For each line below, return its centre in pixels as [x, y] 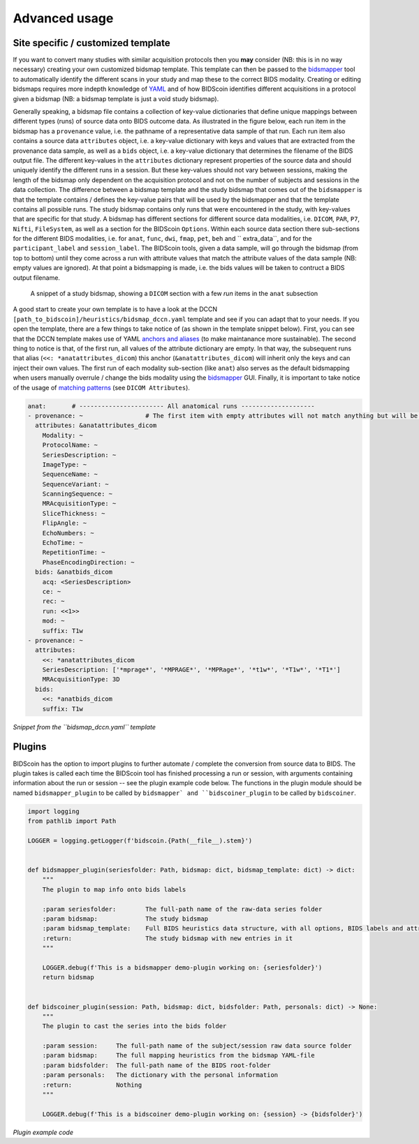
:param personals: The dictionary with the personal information [160, 1075]
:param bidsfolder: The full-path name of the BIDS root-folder [156, 1065]
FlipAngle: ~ [65, 523]
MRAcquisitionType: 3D [81, 679]
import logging [53, 811]
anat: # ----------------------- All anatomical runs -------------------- [171, 406]
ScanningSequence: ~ [78, 494]
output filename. [37, 277]
